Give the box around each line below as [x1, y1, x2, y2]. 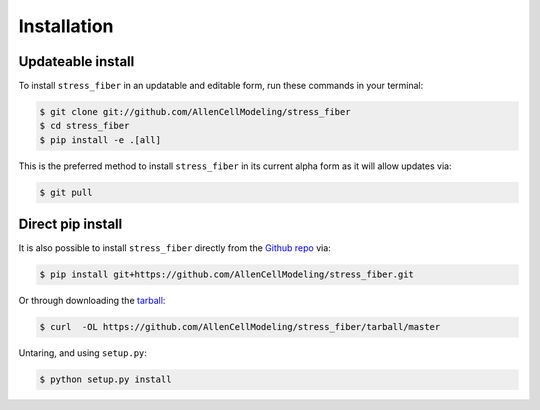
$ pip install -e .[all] [39, 134, 162, 145]
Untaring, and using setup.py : [18, 347, 147, 359]
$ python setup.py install [39, 374, 172, 385]
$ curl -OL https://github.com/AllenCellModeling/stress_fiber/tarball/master [39, 321, 441, 333]
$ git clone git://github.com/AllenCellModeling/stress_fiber [39, 106, 351, 118]
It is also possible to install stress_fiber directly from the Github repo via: [18, 242, 332, 254]
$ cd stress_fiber [39, 120, 130, 132]
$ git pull [39, 186, 93, 198]
